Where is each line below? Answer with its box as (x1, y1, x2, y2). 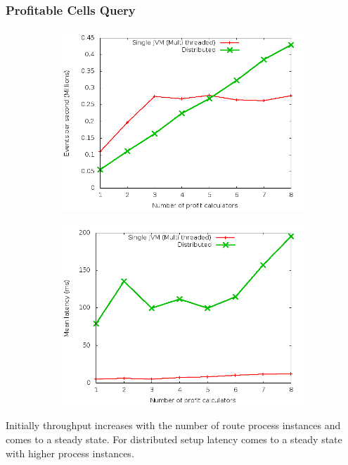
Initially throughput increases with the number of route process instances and (6, 418, 341, 433)
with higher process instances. (6, 445, 134, 460)
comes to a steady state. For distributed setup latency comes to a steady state (6, 432, 342, 446)
